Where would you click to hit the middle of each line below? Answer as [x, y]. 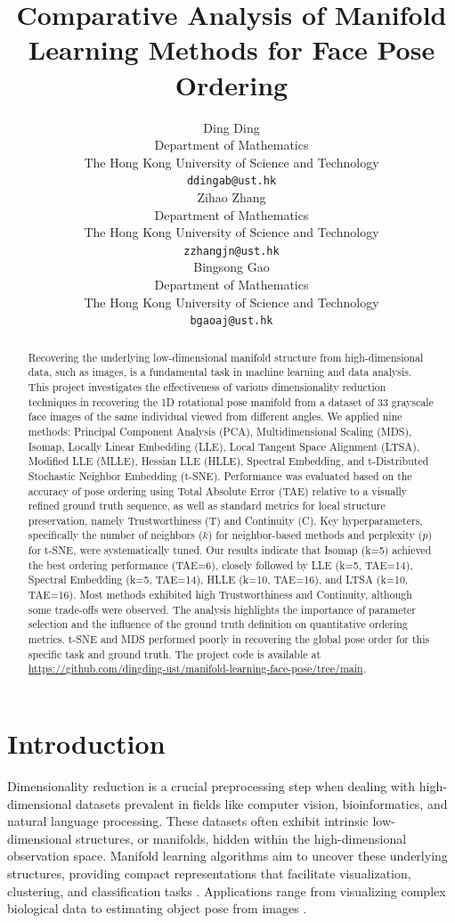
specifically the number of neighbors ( [115, 535]
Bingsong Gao [232, 267]
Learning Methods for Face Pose [232, 49]
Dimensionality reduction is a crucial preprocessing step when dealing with [211, 785]
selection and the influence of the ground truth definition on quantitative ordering [218, 624]
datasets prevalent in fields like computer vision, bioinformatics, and [262, 803]
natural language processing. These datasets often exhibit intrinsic [188, 821]
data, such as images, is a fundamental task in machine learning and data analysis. [220, 372]
